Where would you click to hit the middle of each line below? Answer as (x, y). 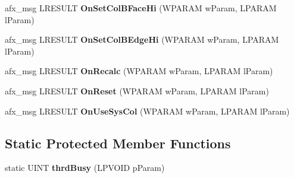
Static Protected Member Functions (118, 143)
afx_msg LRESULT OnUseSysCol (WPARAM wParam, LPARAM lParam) (147, 111)
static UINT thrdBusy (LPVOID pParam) (85, 168)
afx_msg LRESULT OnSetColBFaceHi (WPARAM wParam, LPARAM (141, 8)
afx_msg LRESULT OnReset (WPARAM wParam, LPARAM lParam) (137, 90)
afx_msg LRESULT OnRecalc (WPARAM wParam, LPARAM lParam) (139, 71)
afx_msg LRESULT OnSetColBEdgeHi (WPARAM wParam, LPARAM (142, 39)
